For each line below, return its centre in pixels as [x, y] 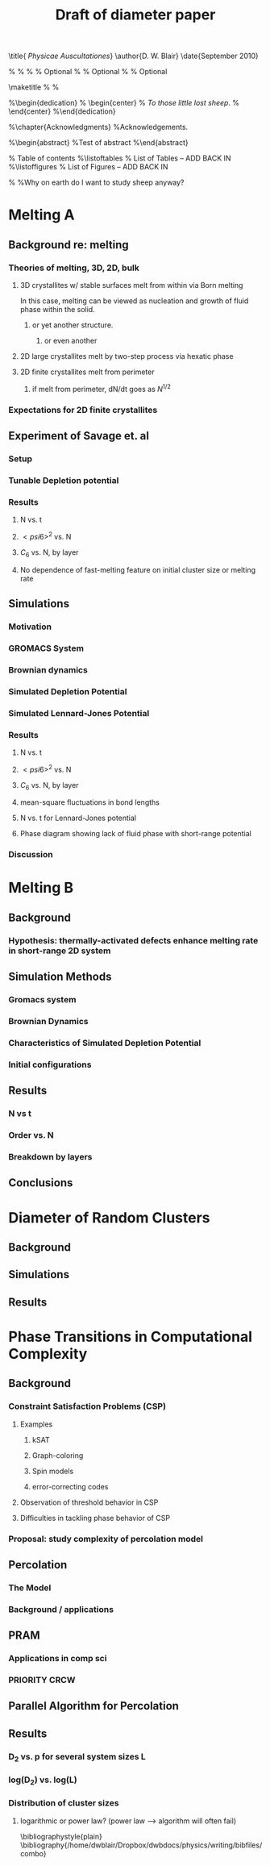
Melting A [42, 215]
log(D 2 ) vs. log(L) [43, 1781]
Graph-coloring [58, 1455]
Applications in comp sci [58, 1659]
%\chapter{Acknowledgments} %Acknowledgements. [98, 127]
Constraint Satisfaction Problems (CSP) [87, 1406]
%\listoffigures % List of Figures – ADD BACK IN [88, 167]
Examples [36, 1424]
